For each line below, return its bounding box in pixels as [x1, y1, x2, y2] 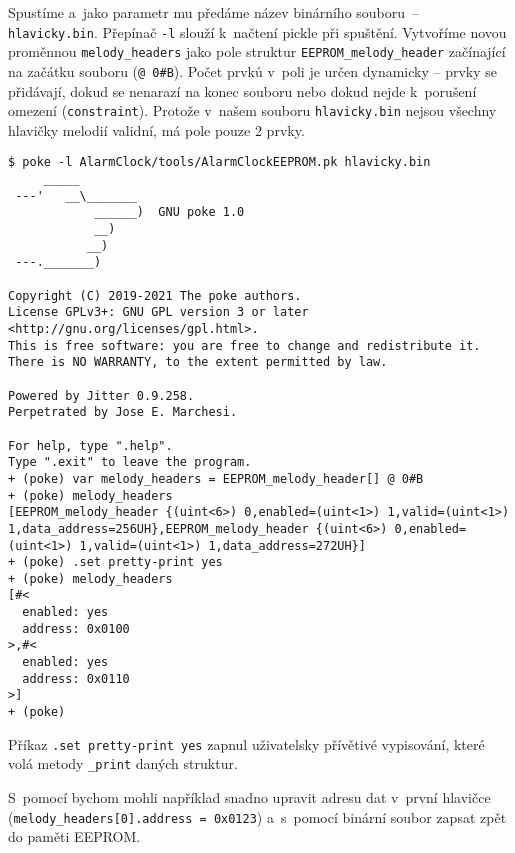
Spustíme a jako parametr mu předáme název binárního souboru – [8, 2, 420, 22]
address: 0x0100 [22, 621, 130, 636]
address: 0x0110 [22, 671, 130, 686]
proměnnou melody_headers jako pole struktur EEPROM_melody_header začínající [8, 41, 506, 62]
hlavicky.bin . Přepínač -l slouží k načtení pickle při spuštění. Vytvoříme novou [8, 21, 507, 42]
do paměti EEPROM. [8, 826, 141, 847]
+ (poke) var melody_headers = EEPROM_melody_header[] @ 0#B [8, 471, 424, 486]
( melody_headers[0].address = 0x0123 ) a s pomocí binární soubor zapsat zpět [8, 806, 507, 827]
